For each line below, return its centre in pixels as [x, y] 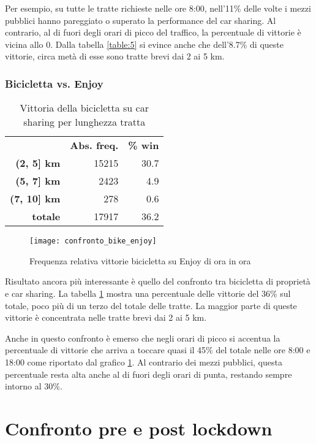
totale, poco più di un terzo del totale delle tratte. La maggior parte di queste [151, 305]
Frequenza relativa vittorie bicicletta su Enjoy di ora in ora [140, 260]
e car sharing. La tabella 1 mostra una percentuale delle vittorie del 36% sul [148, 293]
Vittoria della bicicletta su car [84, 108]
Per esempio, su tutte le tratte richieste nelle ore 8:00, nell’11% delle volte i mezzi [158, 8]
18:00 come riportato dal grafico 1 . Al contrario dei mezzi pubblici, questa [144, 362]
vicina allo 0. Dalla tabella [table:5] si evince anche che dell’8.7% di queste [144, 44]
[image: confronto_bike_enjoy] [93, 241]
